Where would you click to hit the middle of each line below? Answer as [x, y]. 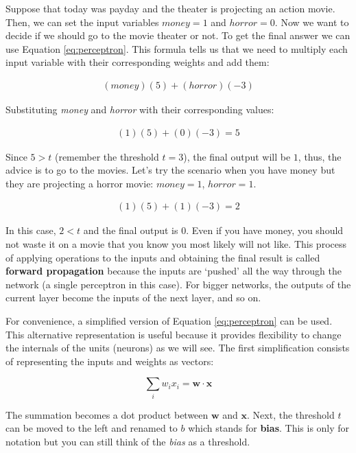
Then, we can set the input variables [82, 22]
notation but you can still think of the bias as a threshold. [128, 441]
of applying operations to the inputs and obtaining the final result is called [163, 257]
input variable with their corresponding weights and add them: [138, 62]
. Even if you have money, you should [265, 230]
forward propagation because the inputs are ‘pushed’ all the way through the [174, 271]
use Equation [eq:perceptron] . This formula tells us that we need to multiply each [177, 48]
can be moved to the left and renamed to [92, 428]
